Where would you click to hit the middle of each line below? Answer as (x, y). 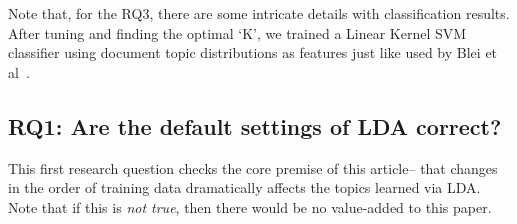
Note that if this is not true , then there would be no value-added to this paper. (250, 206)
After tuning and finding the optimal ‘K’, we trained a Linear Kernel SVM (237, 32)
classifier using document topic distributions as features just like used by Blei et (253, 52)
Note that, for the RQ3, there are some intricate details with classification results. (259, 13)
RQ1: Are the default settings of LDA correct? (255, 125)
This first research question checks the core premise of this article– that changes (253, 167)
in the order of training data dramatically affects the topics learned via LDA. (244, 187)
